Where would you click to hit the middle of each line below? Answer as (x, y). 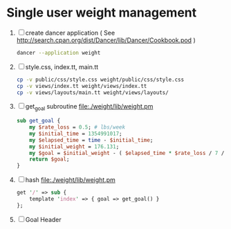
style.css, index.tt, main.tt (62, 66)
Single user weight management (102, 13)
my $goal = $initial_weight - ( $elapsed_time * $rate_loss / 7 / (127, 153)
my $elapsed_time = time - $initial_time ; (91, 140)
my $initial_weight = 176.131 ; (74, 147)
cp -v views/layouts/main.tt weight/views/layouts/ (92, 92)
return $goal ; (49, 159)
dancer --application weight (58, 53)
